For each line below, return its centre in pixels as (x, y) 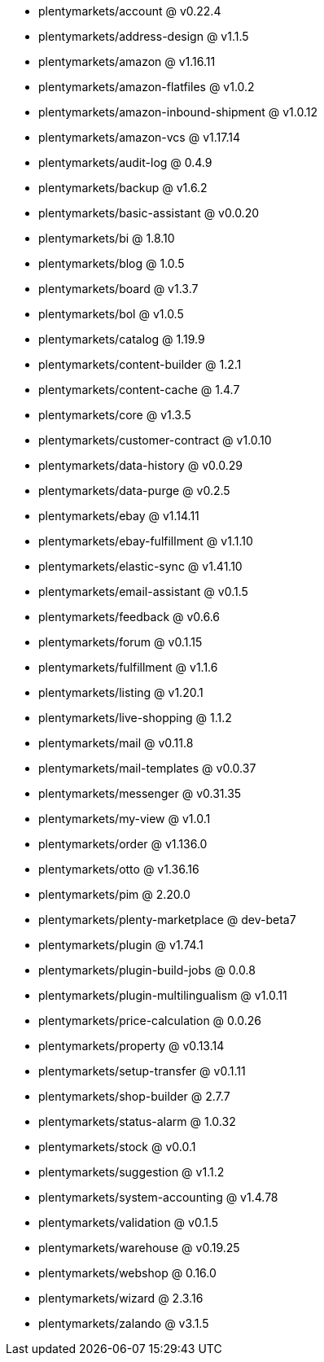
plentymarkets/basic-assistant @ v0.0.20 (149, 213)
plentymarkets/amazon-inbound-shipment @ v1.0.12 (178, 112)
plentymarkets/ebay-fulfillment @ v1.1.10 (146, 541)
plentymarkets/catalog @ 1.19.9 (122, 339)
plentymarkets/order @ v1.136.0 (123, 844)
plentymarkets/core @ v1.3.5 (115, 415)
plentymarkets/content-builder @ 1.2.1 (140, 364)
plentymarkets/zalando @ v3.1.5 (124, 1323)
